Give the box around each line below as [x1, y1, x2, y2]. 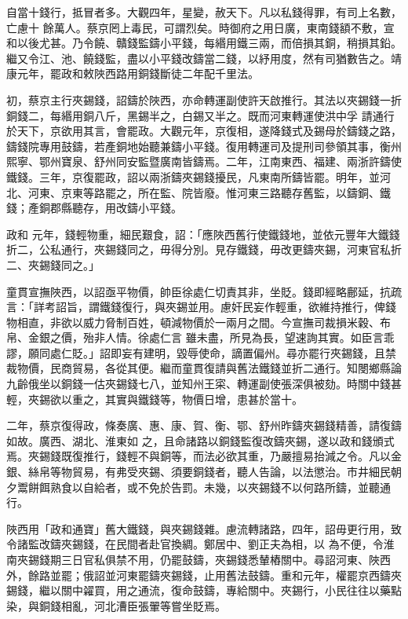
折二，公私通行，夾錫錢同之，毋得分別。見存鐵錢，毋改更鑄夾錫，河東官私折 [6, 241, 402, 258]
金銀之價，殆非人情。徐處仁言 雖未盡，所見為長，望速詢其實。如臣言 [27, 329, 384, 346]
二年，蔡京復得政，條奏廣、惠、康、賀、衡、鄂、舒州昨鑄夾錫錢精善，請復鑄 [6, 417, 402, 434]
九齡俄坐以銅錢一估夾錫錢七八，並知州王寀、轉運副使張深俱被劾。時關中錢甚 [6, 375, 402, 392]
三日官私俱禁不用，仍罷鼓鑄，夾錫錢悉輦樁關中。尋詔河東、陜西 [60, 551, 391, 567]
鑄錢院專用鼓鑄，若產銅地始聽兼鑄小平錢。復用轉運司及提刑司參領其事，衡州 [6, 137, 402, 154]
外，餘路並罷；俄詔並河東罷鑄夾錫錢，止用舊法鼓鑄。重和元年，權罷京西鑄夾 [6, 566, 402, 583]
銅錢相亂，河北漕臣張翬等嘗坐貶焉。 [38, 597, 226, 614]
